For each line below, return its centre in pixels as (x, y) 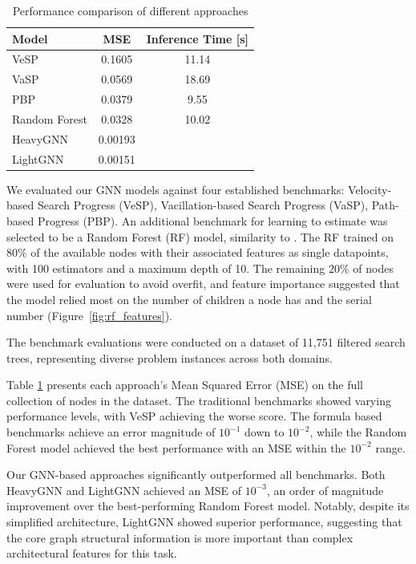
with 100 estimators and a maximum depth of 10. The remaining (166, 268)
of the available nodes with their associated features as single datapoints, (210, 252)
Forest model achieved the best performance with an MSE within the (176, 447)
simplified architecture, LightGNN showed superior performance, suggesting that (204, 522)
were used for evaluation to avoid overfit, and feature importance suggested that (203, 284)
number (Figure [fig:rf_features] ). (89, 315)
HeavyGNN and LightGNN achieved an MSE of (124, 490)
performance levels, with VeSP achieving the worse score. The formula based (194, 416)
